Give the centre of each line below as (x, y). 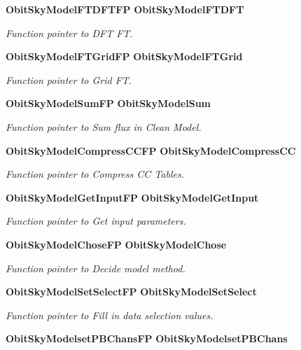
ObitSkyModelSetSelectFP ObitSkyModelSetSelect (131, 292)
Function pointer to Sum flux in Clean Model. (104, 126)
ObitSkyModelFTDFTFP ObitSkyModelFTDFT (125, 9)
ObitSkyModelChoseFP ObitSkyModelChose (116, 244)
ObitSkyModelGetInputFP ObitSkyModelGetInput (132, 197)
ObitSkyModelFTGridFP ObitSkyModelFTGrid (124, 56)
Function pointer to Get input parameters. (96, 221)
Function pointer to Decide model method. (96, 268)
